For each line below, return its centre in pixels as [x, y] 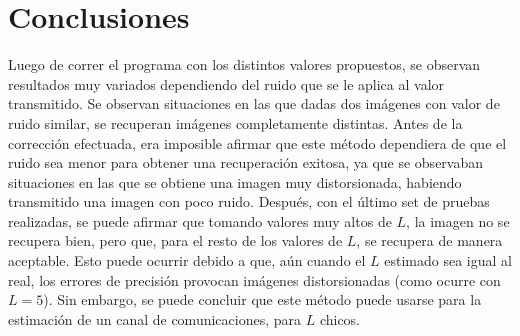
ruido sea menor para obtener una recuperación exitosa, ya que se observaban [246, 162]
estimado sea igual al [448, 260]
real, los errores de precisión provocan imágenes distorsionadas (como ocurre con [254, 279]
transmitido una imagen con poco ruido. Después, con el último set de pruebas [249, 201]
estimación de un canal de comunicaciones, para [155, 318]
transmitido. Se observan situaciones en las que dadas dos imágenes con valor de [254, 103]
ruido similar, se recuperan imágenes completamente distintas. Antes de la [235, 122]
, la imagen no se [458, 220]
